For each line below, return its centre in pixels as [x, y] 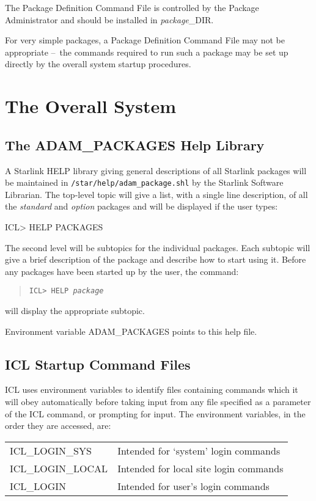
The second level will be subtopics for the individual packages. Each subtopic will [158, 247]
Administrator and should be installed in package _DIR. [109, 19]
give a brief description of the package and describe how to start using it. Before [156, 259]
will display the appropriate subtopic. [75, 311]
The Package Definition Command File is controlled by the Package [132, 7]
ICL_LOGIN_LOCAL [59, 468]
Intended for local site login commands [200, 468]
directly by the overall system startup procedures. [98, 64]
